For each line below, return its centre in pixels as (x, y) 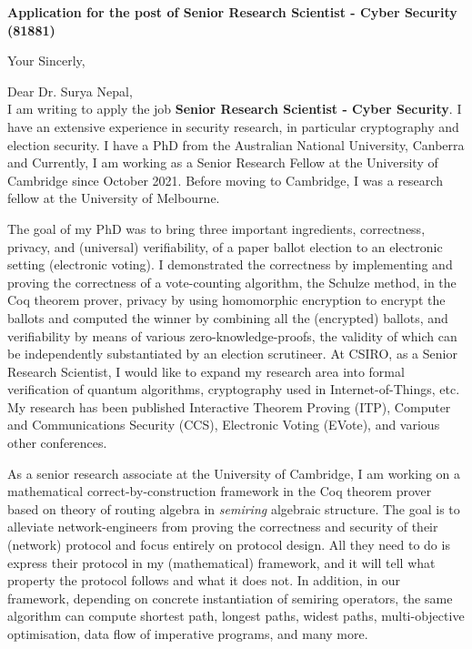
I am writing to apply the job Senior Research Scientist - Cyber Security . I (235, 109)
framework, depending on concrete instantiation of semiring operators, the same (230, 598)
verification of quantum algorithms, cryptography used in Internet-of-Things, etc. (234, 389)
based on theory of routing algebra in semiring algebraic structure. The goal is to (234, 508)
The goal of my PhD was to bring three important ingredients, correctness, (216, 228)
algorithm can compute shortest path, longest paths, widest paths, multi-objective (236, 616)
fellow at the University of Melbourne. (114, 198)
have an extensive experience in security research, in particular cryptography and (233, 126)
